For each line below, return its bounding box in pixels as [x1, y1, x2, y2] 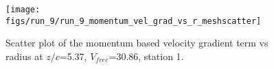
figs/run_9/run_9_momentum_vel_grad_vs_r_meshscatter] [5, 16, 262, 26]
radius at [5, 49, 43, 63]
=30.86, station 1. [109, 49, 184, 63]
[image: [5, 5, 41, 14]
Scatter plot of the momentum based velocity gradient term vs [5, 36, 269, 50]
